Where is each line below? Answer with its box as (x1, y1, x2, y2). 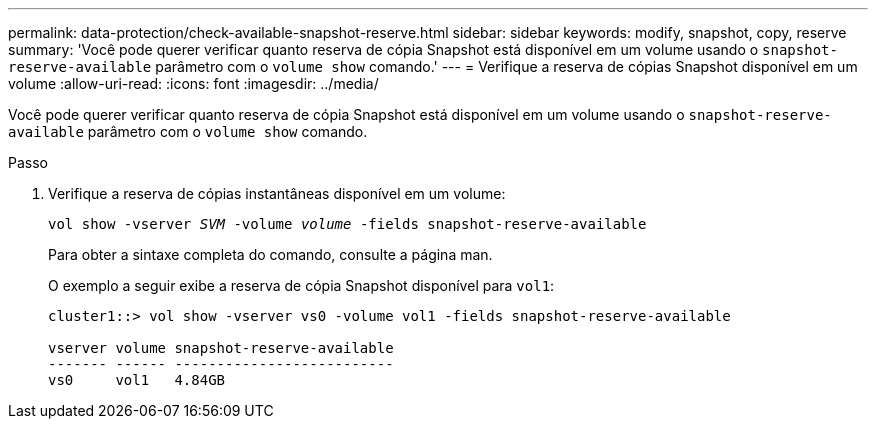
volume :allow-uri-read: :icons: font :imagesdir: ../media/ (8, 75, 379, 92)
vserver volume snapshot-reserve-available (48, 340, 394, 356)
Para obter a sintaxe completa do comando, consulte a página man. (48, 246, 493, 263)
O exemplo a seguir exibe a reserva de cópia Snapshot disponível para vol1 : (48, 277, 555, 294)
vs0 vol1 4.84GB (48, 372, 226, 388)
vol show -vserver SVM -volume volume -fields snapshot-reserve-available (48, 216, 647, 232)
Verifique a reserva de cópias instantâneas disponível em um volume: (48, 185, 506, 202)
